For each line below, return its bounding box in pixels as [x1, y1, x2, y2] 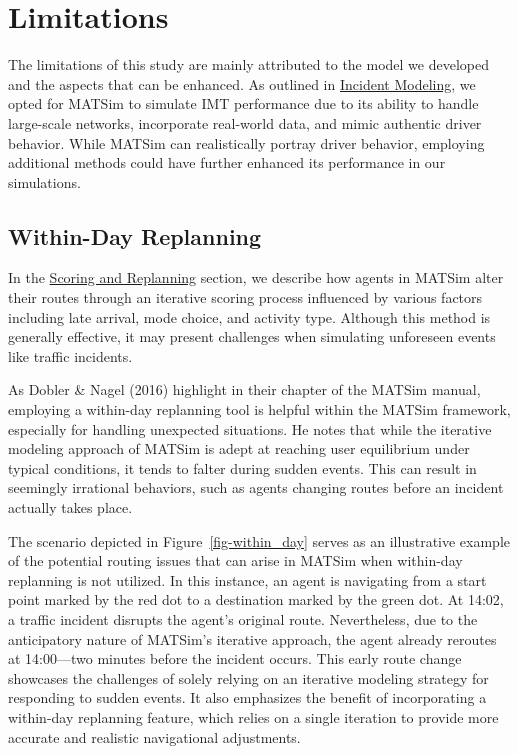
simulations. [8, 171, 81, 192]
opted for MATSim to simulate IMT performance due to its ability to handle [8, 93, 479, 114]
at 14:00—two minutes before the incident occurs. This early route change [8, 648, 462, 669]
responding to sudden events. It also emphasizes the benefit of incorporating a [8, 687, 487, 708]
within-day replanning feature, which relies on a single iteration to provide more [8, 706, 499, 727]
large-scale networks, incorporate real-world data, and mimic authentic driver [8, 112, 482, 133]
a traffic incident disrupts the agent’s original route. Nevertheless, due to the [8, 608, 478, 629]
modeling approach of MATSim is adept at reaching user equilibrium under [8, 438, 470, 459]
